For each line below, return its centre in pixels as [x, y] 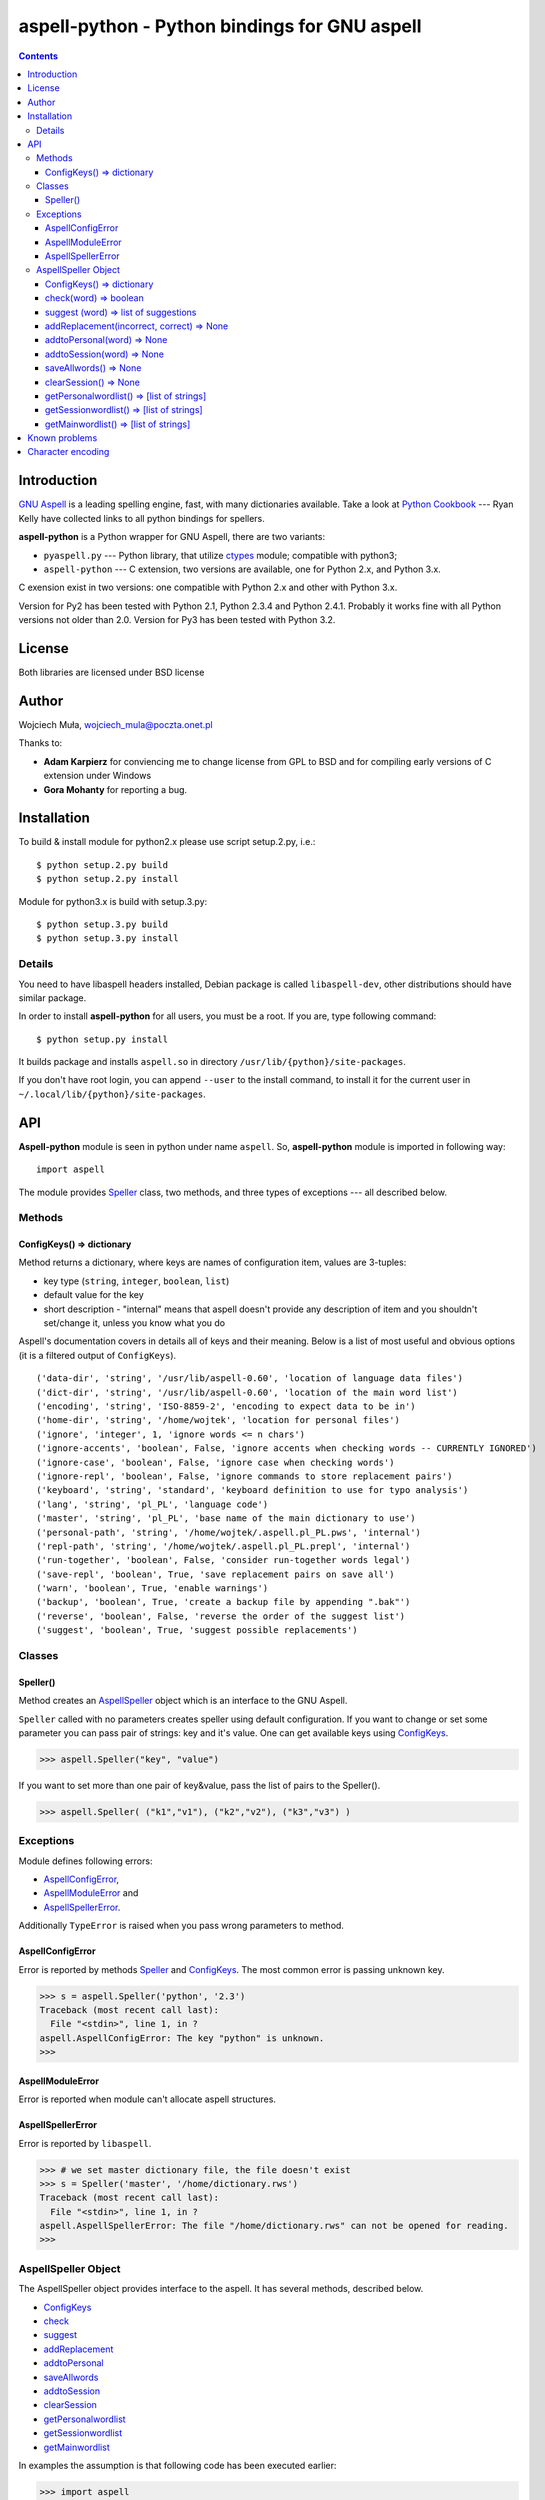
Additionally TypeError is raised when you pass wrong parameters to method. [181, 1926]
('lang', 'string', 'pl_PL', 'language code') [152, 1504]
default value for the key [93, 1295]
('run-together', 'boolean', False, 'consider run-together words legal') [223, 1560]
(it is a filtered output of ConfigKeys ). [97, 1355]
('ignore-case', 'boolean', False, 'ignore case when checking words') [215, 1462]
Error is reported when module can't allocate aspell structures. [147, 2099]
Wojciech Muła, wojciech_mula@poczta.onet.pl [116, 724]
